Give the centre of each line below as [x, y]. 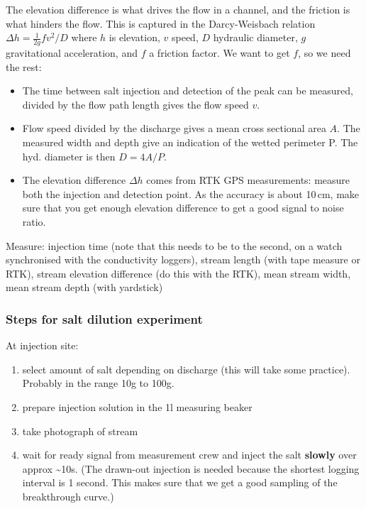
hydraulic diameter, [255, 37]
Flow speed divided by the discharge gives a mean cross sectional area [174, 128]
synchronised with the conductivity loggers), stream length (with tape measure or [183, 259]
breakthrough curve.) [68, 496]
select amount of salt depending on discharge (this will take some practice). [186, 369]
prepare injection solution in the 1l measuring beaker [137, 406]
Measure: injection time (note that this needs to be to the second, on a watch [174, 245]
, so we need [325, 53]
